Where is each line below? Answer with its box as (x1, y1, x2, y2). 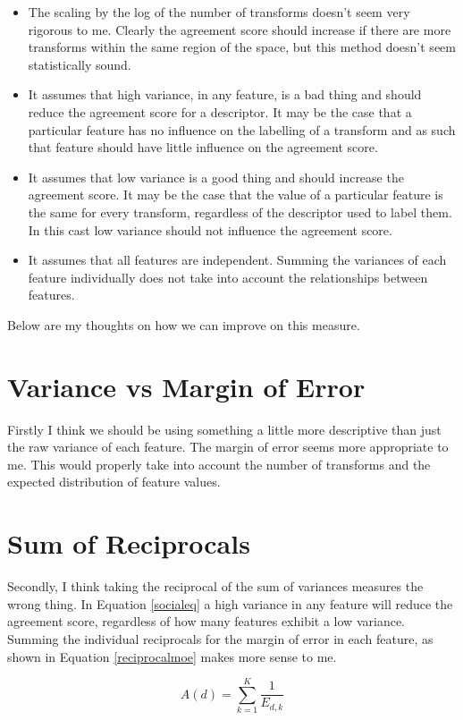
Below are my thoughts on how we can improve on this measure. (7, 315, 360, 334)
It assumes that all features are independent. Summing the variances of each (28, 250, 447, 269)
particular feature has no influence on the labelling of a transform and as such (28, 120, 456, 139)
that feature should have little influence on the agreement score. (28, 138, 378, 157)
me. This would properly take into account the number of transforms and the (7, 454, 431, 473)
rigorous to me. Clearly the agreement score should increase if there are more (28, 20, 451, 38)
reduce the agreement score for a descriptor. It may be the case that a (28, 102, 412, 121)
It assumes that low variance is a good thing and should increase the (28, 167, 404, 186)
